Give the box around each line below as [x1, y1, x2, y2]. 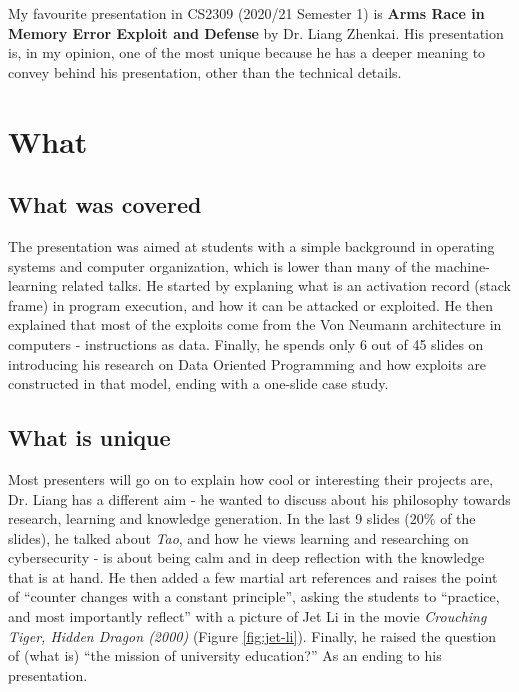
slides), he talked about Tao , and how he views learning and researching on [8, 527, 469, 548]
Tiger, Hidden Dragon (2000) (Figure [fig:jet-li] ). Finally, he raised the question [8, 625, 497, 646]
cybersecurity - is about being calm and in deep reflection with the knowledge [8, 547, 485, 568]
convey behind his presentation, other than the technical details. [8, 61, 402, 82]
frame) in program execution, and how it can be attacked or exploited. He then [8, 294, 494, 315]
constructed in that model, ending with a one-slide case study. [8, 373, 389, 394]
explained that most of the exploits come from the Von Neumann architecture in [8, 314, 502, 335]
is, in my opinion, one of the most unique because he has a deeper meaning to [8, 42, 486, 63]
